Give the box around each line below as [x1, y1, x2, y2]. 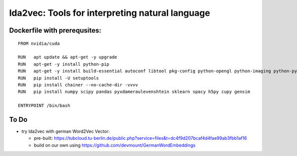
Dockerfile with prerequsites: [9, 26, 101, 35]
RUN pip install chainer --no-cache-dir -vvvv [18, 82, 138, 87]
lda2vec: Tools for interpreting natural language [9, 7, 210, 18]
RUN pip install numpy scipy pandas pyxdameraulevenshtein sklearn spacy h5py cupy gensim [18, 89, 250, 95]
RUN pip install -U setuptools [18, 75, 99, 81]
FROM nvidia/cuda [18, 40, 60, 46]
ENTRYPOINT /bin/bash [18, 103, 70, 109]
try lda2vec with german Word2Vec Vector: [21, 128, 110, 134]
